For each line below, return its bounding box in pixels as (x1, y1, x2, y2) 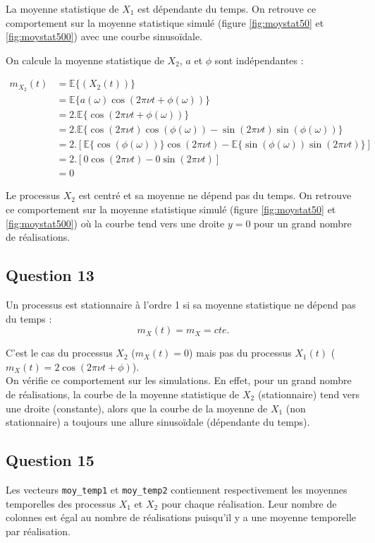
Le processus (6, 188, 61, 203)
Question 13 (6, 264, 94, 286)
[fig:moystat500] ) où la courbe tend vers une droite (6, 215, 225, 230)
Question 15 (6, 449, 94, 471)
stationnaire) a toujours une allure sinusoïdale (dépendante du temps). (6, 414, 310, 429)
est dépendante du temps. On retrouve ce (137, 1, 316, 16)
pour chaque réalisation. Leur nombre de (161, 496, 337, 511)
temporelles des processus (6, 496, 116, 511)
